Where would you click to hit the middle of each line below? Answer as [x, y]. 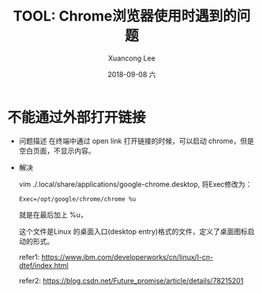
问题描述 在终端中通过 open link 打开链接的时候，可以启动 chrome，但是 [136, 141]
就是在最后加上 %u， [53, 214]
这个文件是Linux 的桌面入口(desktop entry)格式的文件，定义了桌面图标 [133, 231]
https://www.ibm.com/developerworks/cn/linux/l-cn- [127, 257]
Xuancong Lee [132, 58]
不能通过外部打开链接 [77, 117]
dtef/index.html [43, 265]
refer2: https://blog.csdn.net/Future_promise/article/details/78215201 [131, 280]
